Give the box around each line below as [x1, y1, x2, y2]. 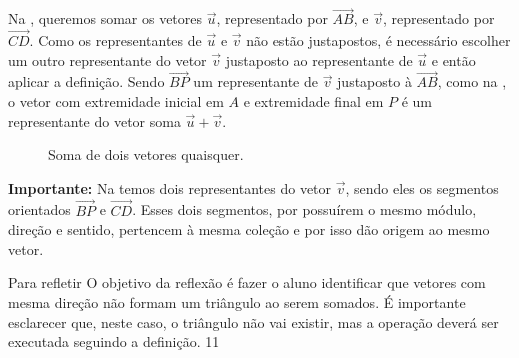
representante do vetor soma [8, 110, 181, 131]
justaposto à [337, 71, 412, 92]
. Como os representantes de [29, 30, 202, 51]
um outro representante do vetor [8, 49, 207, 70]
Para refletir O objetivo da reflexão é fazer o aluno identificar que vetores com [8, 272, 486, 293]
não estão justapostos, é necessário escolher [246, 30, 511, 51]
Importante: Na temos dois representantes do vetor [8, 177, 332, 198]
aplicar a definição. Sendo [8, 71, 165, 92]
